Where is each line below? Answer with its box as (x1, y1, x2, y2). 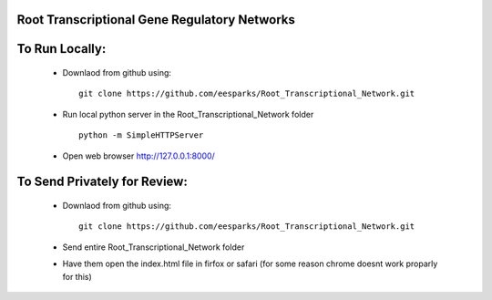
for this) (62, 271, 93, 282)
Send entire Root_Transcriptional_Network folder (62, 242, 245, 253)
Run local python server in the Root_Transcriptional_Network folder (62, 109, 314, 119)
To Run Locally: (16, 41, 107, 57)
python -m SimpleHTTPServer (78, 130, 204, 140)
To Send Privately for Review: (16, 174, 189, 190)
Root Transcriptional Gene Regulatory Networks (16, 12, 296, 27)
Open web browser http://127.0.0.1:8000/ (62, 150, 216, 161)
